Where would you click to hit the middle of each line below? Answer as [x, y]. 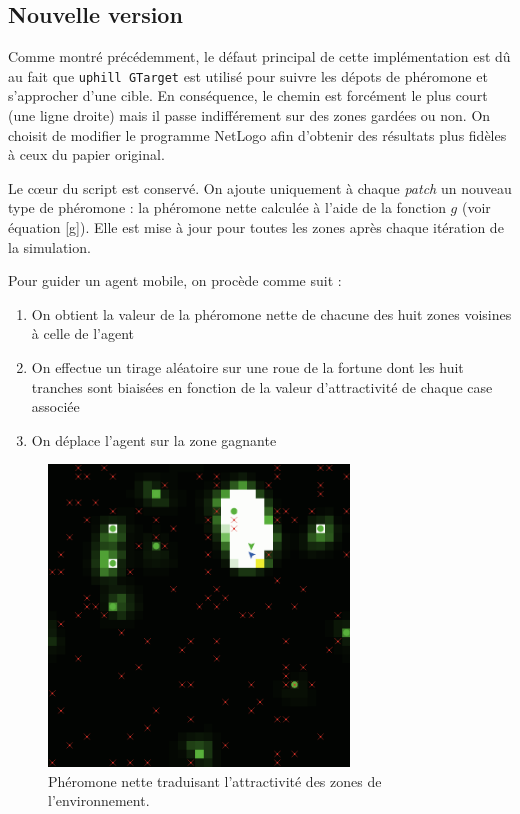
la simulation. [49, 246]
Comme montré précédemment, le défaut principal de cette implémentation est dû [259, 56]
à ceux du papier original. [86, 154]
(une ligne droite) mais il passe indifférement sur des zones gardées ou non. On [249, 115]
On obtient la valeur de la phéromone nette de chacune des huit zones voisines [271, 313]
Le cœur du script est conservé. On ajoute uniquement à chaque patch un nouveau [260, 187]
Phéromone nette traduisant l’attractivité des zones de [215, 780]
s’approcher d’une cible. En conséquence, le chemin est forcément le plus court [248, 95]
